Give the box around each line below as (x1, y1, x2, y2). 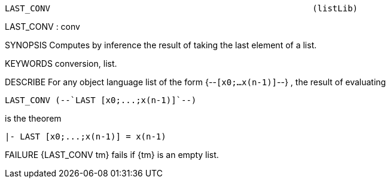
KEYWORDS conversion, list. (5, 58, 117, 69)
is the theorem (5, 113, 62, 123)
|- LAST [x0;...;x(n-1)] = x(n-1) (5, 132, 166, 141)
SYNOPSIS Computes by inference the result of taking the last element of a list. (5, 40, 317, 50)
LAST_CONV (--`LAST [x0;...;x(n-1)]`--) (5, 95, 197, 105)
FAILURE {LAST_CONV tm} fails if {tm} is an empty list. (5, 150, 219, 160)
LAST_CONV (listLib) (5, 4, 358, 13)
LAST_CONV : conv (5, 21, 80, 32)
